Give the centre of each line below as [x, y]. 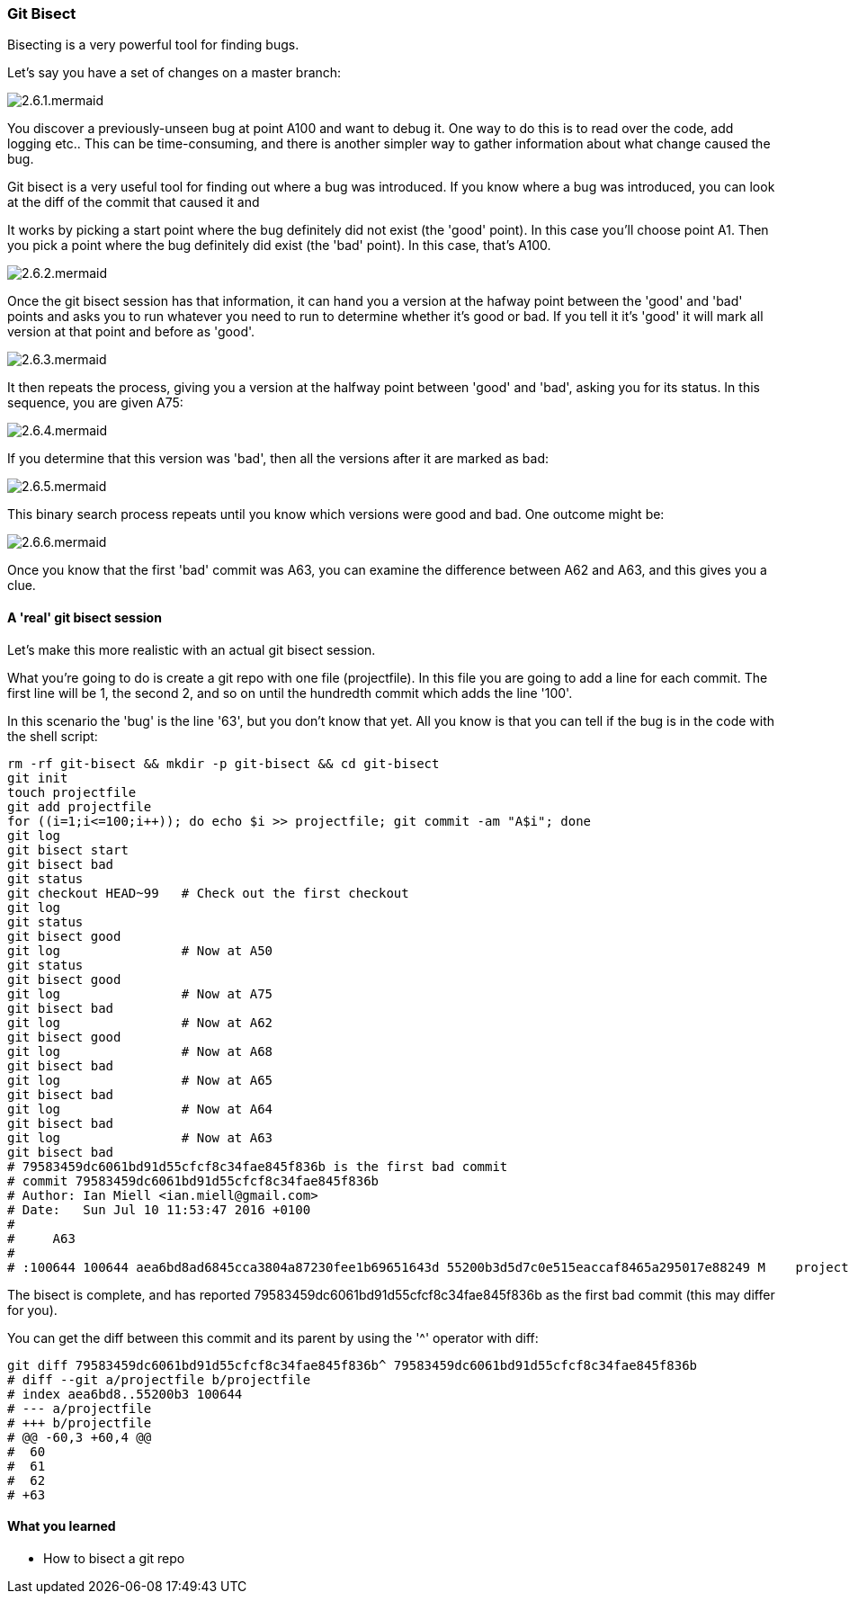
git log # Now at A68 [140, 1051]
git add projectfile [80, 806]
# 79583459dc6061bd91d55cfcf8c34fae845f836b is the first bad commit [258, 1166]
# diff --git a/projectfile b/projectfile [159, 1379]
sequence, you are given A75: [95, 403]
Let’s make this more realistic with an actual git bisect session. [192, 649]
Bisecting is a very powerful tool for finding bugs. [153, 45]
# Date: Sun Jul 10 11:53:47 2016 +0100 [159, 1209]
